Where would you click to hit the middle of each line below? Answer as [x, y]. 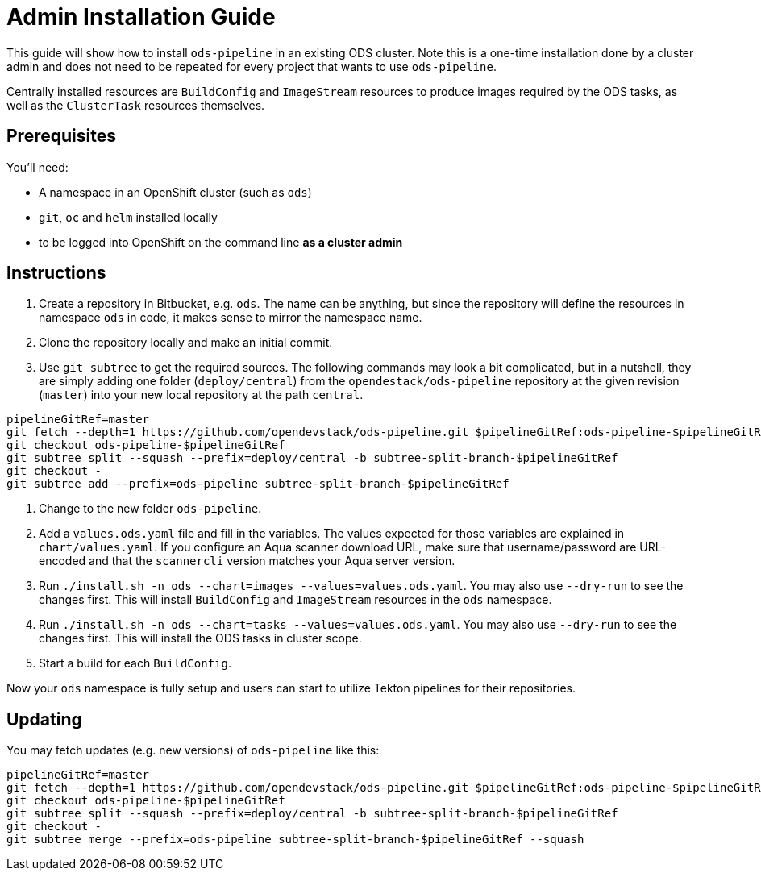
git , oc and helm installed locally [128, 217]
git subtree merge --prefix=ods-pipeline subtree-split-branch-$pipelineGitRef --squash [295, 840]
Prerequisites [61, 136]
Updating [44, 719]
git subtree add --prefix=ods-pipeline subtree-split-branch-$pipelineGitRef [258, 484]
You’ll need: [37, 167]
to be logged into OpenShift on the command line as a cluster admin [221, 242]
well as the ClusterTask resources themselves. [136, 105]
